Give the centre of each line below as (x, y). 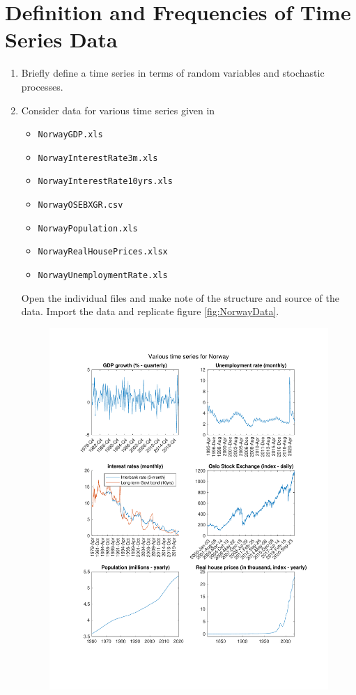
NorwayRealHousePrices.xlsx (103, 252)
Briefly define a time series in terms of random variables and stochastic (173, 73)
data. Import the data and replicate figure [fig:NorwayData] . (150, 311)
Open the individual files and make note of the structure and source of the (180, 297)
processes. (42, 86)
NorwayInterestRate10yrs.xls (105, 182)
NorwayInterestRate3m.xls (98, 158)
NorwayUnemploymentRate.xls (103, 276)
